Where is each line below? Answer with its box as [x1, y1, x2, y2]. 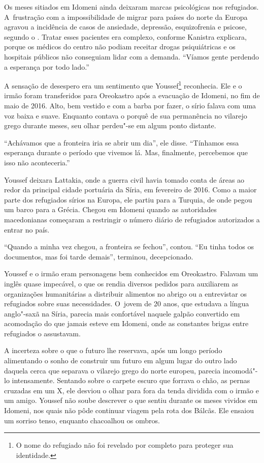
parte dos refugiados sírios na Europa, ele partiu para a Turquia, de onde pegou [4, 194, 252, 205]
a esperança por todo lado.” [4, 61, 89, 72]
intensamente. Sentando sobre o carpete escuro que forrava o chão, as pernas [12, 375, 250, 386]
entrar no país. [4, 224, 50, 235]
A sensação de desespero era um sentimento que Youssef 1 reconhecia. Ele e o [4, 79, 242, 91]
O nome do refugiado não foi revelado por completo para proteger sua [16, 440, 234, 450]
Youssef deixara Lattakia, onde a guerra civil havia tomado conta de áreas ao [4, 174, 245, 185]
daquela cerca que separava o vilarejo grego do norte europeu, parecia [4, 365, 221, 375]
